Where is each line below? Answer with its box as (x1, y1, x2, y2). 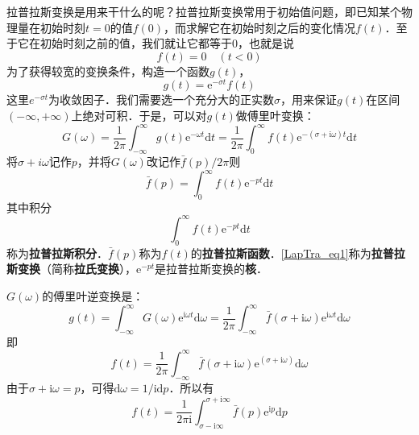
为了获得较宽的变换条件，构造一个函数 (6, 62, 209, 79)
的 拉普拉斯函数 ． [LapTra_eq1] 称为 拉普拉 (190, 244, 405, 261)
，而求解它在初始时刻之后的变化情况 (164, 19, 356, 35)
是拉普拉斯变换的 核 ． (155, 260, 268, 277)
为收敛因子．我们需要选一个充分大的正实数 (48, 91, 275, 108)
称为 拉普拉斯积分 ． (6, 244, 108, 261)
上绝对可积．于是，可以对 (71, 107, 207, 124)
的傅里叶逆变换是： (42, 287, 144, 304)
